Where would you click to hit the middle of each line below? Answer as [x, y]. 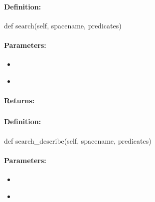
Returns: [19, 100]
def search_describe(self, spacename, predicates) [78, 140]
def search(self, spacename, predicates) [63, 25]
